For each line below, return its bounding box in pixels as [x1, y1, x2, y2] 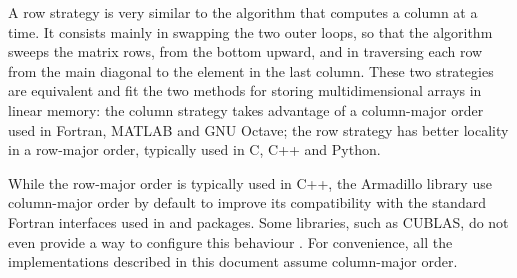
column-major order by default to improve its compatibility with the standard [8, 192, 486, 213]
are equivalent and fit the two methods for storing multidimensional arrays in [8, 80, 482, 101]
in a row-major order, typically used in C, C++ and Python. [8, 139, 381, 160]
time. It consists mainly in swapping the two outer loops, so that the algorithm [8, 21, 493, 42]
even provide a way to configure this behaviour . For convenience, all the [8, 231, 453, 252]
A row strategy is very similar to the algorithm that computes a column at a [8, 2, 478, 22]
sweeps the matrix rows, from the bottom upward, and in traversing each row [8, 41, 483, 62]
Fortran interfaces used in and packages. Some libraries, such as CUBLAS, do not [8, 211, 509, 232]
